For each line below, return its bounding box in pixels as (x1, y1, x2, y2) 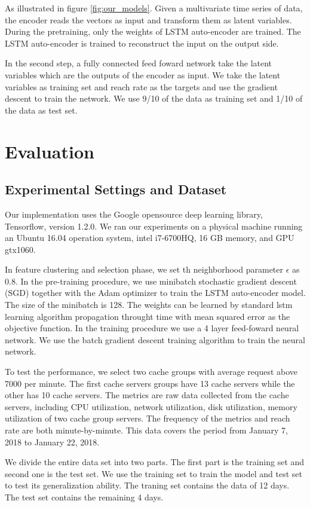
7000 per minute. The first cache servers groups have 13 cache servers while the (5, 377, 295, 389)
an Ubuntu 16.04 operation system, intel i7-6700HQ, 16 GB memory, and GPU (5, 231, 294, 244)
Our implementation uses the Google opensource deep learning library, (5, 207, 263, 220)
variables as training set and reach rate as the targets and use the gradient (5, 80, 278, 93)
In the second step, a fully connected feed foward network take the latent (5, 57, 272, 69)
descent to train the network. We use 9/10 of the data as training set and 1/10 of (5, 92, 303, 105)
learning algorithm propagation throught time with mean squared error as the (5, 310, 290, 322)
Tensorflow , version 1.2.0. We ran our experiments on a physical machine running (5, 219, 303, 232)
